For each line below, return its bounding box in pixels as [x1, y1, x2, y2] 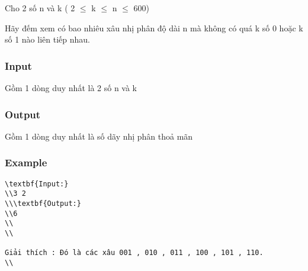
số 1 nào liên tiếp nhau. [5, 33, 90, 46]
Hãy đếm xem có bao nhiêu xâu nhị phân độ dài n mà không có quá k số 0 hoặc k [5, 21, 303, 34]
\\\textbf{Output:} [5, 199, 81, 208]
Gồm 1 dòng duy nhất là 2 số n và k [5, 82, 137, 93]
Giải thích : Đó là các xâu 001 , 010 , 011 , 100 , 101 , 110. [5, 249, 264, 257]
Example [5, 155, 47, 170]
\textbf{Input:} [5, 179, 69, 188]
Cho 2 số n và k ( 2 [5, 2, 75, 14]
